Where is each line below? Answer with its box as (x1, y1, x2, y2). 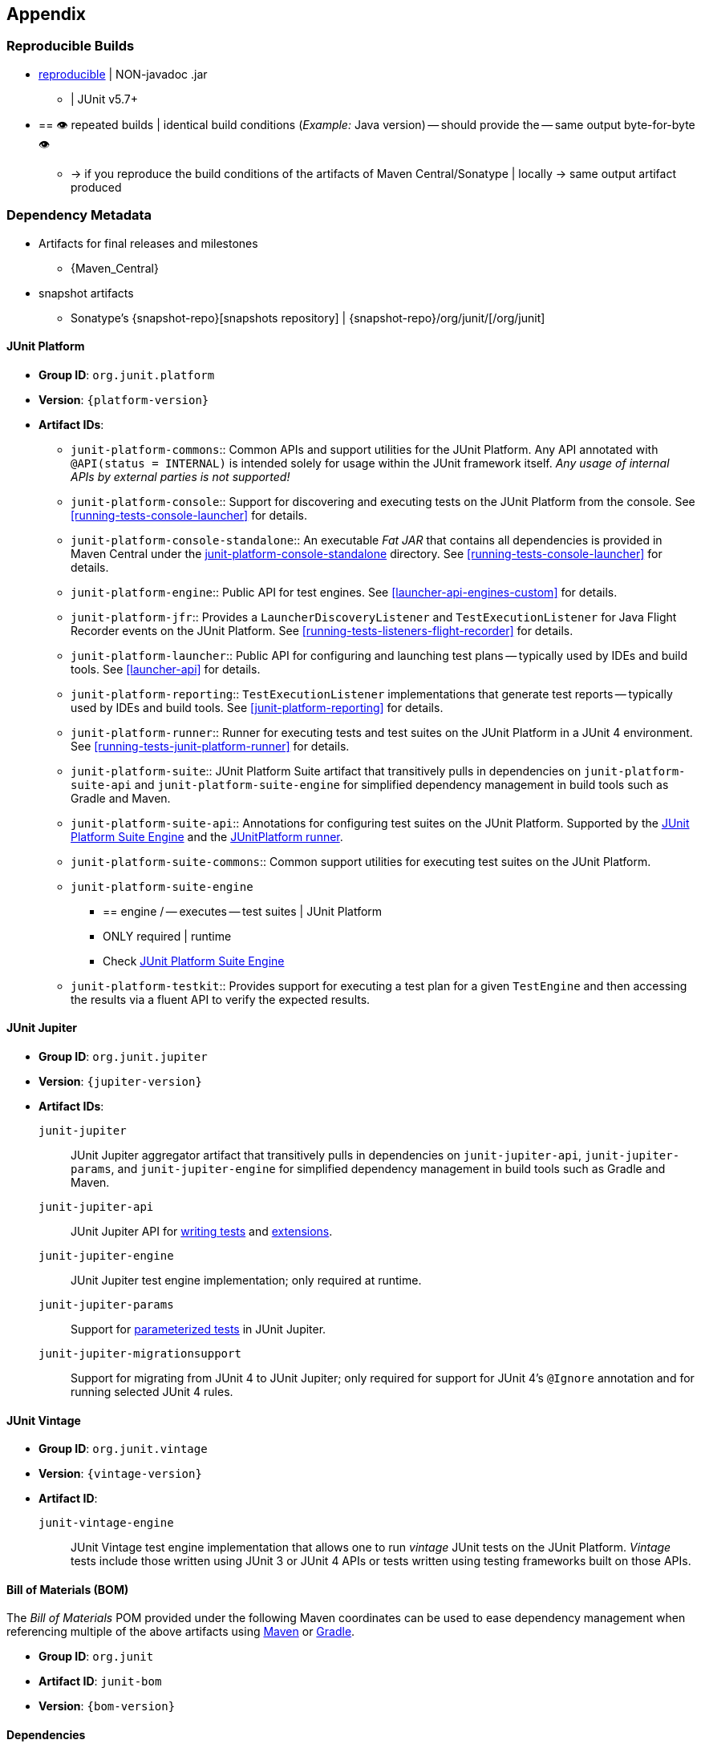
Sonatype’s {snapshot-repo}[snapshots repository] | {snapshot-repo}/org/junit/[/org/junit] (71, 310, 545, 325)
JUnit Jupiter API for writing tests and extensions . (71, 1224, 333, 1238)
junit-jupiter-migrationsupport (38, 1346, 241, 1360)
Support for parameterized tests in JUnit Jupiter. (71, 1321, 326, 1336)
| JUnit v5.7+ (71, 91, 138, 106)
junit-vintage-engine (38, 1516, 174, 1530)
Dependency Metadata (6, 207, 152, 224)
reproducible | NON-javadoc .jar (38, 67, 208, 81)
